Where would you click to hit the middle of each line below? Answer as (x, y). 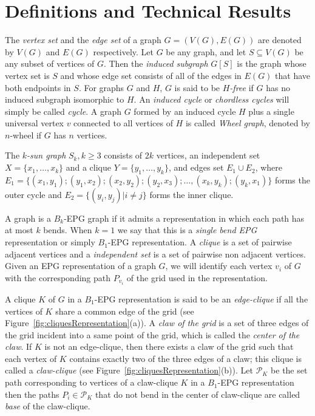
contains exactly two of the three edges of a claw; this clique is (185, 358)
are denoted (280, 40)
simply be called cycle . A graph (63, 111)
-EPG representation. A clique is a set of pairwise (200, 242)
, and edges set (196, 167)
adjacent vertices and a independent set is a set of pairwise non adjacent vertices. (155, 254)
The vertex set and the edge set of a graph (83, 40)
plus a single (271, 111)
